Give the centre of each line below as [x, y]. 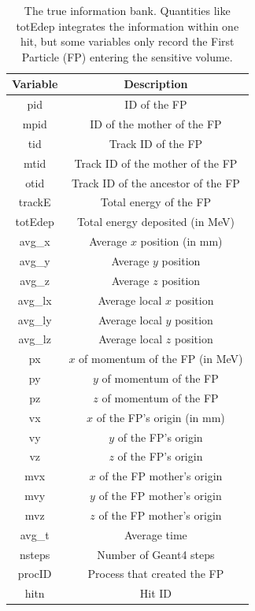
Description [156, 84]
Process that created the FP [156, 574]
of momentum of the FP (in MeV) [161, 359]
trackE [35, 202]
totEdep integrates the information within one [128, 26]
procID [35, 574]
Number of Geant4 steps [156, 554]
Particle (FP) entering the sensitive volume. [127, 56]
